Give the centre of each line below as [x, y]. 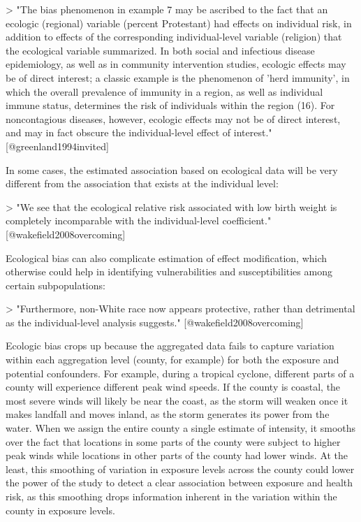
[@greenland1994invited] [57, 146]
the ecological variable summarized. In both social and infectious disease [160, 50]
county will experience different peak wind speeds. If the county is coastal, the [173, 387]
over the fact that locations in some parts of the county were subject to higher [173, 441]
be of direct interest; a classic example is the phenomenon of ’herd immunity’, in [178, 77]
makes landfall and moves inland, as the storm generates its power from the [168, 414]
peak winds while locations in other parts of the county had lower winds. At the [177, 455]
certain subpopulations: [56, 285]
